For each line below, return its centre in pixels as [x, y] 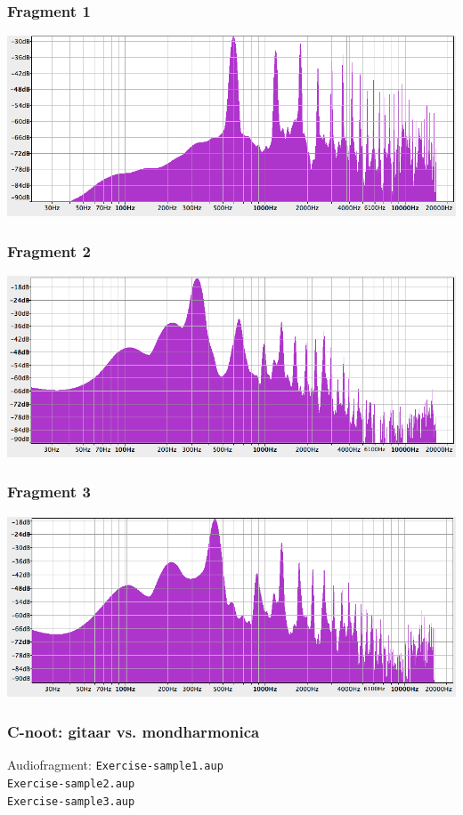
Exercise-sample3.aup [71, 801]
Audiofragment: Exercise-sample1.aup [115, 765]
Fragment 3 [49, 492]
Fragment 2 [49, 250]
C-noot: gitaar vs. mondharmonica [134, 731]
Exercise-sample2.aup [71, 783]
